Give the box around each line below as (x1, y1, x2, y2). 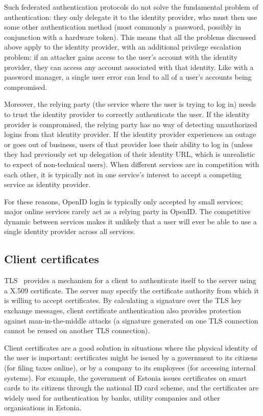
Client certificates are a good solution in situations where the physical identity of (4, 342, 257, 353)
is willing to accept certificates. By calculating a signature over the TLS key (4, 295, 242, 306)
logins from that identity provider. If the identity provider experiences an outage (4, 129, 256, 140)
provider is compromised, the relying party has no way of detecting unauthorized (4, 119, 257, 129)
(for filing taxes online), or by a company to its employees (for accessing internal (4, 362, 256, 373)
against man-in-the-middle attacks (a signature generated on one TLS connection (4, 315, 258, 326)
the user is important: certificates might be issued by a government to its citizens (4, 352, 258, 363)
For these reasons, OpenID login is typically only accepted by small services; (4, 196, 243, 206)
